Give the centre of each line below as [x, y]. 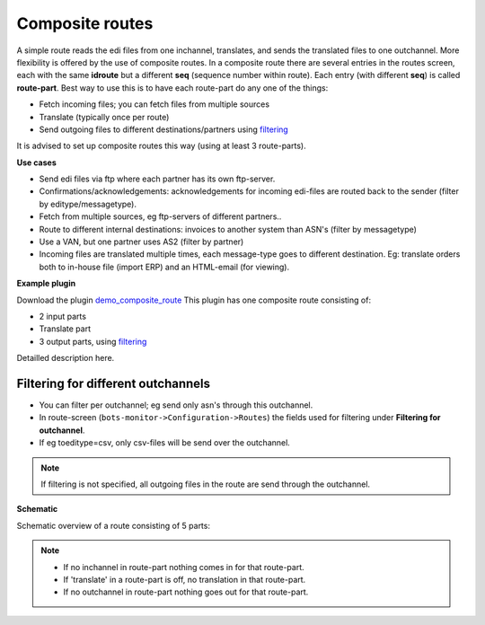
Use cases [37, 163]
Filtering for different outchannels [114, 383]
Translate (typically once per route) [104, 117]
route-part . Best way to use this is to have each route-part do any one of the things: [172, 88]
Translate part [65, 329]
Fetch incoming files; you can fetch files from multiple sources [154, 104]
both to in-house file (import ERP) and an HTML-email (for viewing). [164, 267]
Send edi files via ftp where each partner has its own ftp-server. [157, 179]
